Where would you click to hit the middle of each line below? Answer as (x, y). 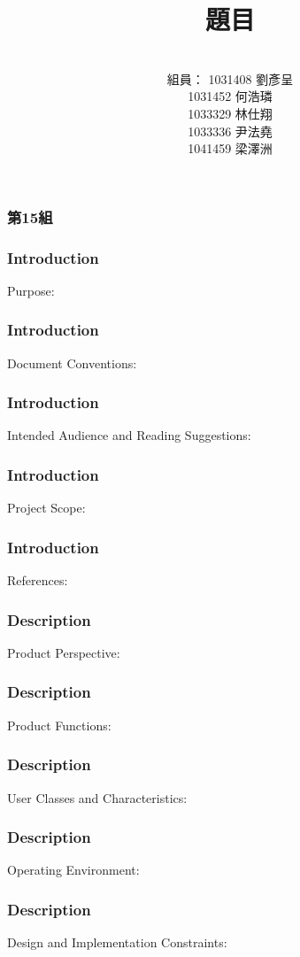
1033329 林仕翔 (230, 113)
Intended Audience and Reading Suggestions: (129, 435)
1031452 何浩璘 (230, 96)
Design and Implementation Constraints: (117, 942)
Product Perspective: (64, 652)
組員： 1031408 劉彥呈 (230, 78)
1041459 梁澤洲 (230, 148)
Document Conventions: (72, 363)
